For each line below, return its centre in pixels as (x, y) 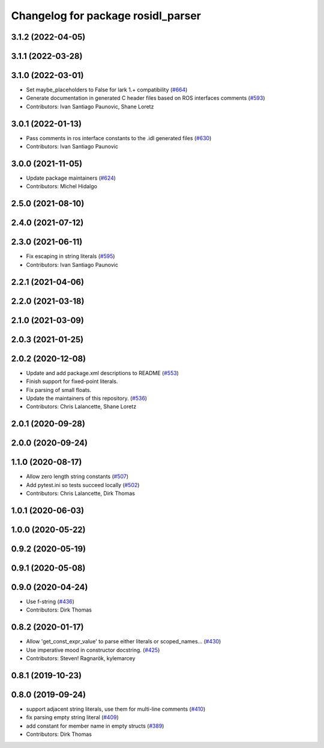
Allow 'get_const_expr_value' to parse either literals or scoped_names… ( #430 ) (124, 642)
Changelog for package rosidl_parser (106, 16)
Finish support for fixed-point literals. (72, 381)
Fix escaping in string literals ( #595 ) (70, 256)
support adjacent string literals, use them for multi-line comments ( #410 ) (116, 709)
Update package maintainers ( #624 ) (71, 178)
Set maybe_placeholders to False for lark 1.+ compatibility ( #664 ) (107, 90)
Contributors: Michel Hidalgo (61, 186)
